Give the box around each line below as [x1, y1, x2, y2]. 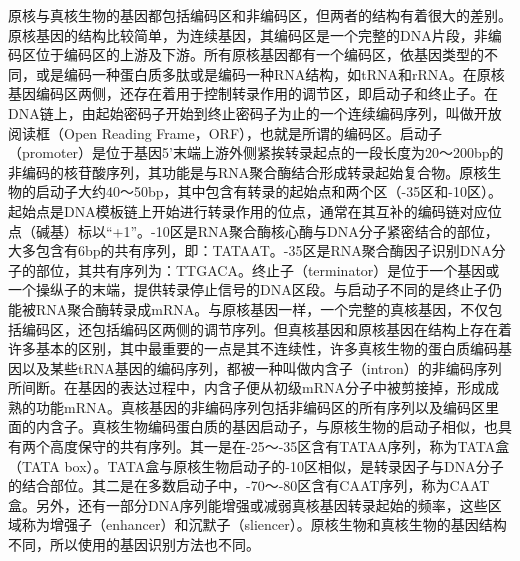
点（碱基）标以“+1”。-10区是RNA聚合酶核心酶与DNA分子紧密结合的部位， [8, 220, 499, 241]
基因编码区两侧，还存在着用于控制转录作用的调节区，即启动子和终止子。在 [8, 83, 498, 104]
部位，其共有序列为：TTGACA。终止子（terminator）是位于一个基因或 [35, 259, 500, 280]
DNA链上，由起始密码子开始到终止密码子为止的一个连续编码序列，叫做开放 [8, 102, 502, 123]
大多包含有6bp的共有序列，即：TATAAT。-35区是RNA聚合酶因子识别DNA [8, 240, 492, 261]
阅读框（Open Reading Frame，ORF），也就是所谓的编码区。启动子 [8, 122, 443, 143]
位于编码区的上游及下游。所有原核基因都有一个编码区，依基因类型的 [35, 44, 484, 65]
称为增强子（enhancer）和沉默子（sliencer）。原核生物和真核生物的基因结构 [21, 514, 507, 535]
